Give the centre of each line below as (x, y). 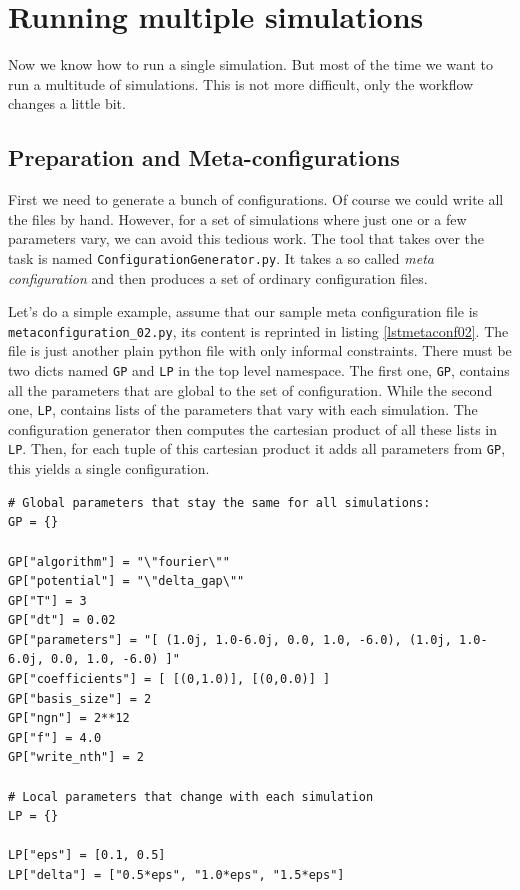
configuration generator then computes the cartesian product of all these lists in (253, 428)
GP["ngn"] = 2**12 (69, 718)
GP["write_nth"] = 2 (76, 757)
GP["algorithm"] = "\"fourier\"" (119, 561)
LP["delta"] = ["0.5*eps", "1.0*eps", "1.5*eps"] (176, 875)
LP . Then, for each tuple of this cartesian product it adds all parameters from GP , (257, 448)
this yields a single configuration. (109, 468)
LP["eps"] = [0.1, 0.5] (87, 855)
